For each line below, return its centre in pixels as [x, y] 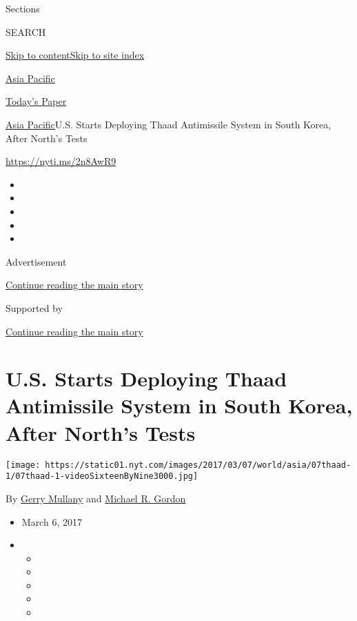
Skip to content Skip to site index [75, 55]
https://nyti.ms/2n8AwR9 [61, 161]
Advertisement [36, 261]
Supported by [34, 307]
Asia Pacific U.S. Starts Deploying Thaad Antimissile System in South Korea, [169, 124]
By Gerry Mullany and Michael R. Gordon [96, 498]
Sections [23, 8]
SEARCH [26, 31]
